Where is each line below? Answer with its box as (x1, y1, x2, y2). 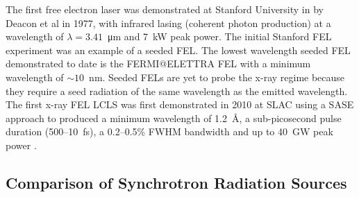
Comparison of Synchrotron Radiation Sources (6, 171, 347, 193)
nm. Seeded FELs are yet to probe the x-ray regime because (89, 69, 345, 84)
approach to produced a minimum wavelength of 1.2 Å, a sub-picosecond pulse (6, 110, 342, 125)
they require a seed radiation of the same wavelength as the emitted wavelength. (6, 83, 348, 98)
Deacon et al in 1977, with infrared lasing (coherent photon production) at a (6, 15, 331, 30)
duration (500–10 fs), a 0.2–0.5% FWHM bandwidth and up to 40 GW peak (6, 124, 333, 139)
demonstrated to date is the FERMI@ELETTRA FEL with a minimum (6, 56, 311, 71)
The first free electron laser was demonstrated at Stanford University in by (6, 2, 324, 16)
